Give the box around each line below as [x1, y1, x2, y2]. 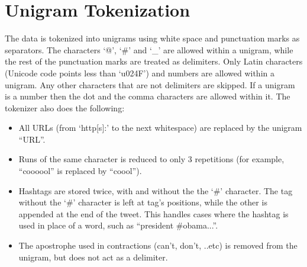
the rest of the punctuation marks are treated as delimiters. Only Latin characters [5, 55, 303, 67]
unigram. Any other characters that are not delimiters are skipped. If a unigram [5, 78, 295, 91]
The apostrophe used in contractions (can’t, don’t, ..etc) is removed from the [18, 239, 298, 252]
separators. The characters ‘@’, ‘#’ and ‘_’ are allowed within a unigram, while [5, 43, 293, 56]
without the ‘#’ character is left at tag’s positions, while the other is [18, 196, 267, 208]
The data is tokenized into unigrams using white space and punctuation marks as [5, 32, 300, 44]
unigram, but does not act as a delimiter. [18, 250, 168, 263]
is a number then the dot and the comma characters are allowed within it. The [5, 90, 290, 102]
